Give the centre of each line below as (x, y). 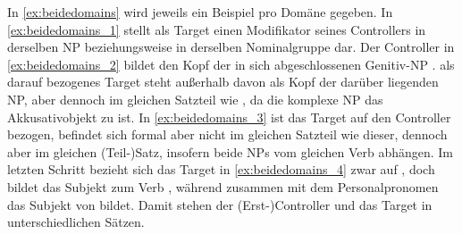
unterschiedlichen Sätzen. (76, 222)
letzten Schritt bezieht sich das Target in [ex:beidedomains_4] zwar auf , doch (221, 169)
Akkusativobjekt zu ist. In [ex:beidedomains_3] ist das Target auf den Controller (229, 117)
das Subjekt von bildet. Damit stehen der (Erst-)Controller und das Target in (220, 204)
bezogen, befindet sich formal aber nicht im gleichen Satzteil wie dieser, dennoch (227, 134)
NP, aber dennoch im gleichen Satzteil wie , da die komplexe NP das (195, 99)
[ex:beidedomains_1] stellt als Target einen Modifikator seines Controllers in (217, 29)
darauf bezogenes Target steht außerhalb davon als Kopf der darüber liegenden (223, 82)
